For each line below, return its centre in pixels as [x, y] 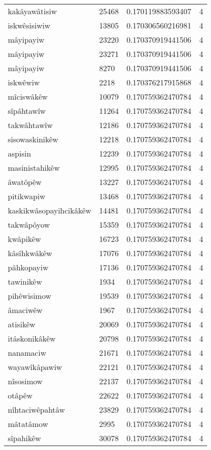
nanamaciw [27, 353]
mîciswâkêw [28, 96]
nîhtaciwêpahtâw [36, 410]
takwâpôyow [29, 225]
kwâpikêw [24, 239]
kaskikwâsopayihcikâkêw [50, 210]
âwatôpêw [25, 182]
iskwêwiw [24, 82]
